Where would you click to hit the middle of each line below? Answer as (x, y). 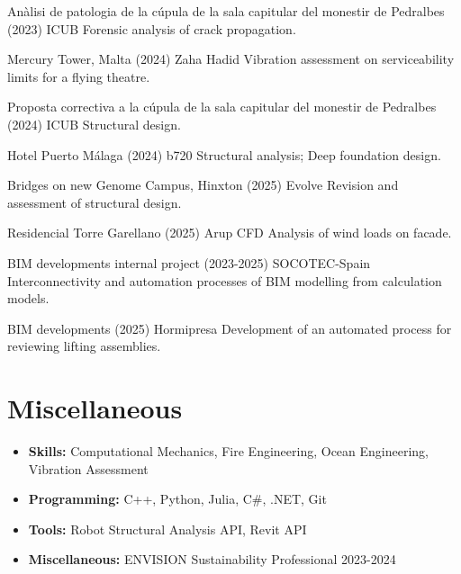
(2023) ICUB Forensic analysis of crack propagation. (152, 28)
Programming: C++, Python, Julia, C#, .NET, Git (177, 499)
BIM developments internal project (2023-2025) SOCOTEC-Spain (189, 262)
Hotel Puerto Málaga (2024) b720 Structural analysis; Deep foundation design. (224, 154)
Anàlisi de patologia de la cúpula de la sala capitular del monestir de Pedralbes (226, 11)
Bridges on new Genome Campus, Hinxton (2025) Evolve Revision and (203, 185)
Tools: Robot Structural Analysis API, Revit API (167, 529)
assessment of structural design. (95, 202)
